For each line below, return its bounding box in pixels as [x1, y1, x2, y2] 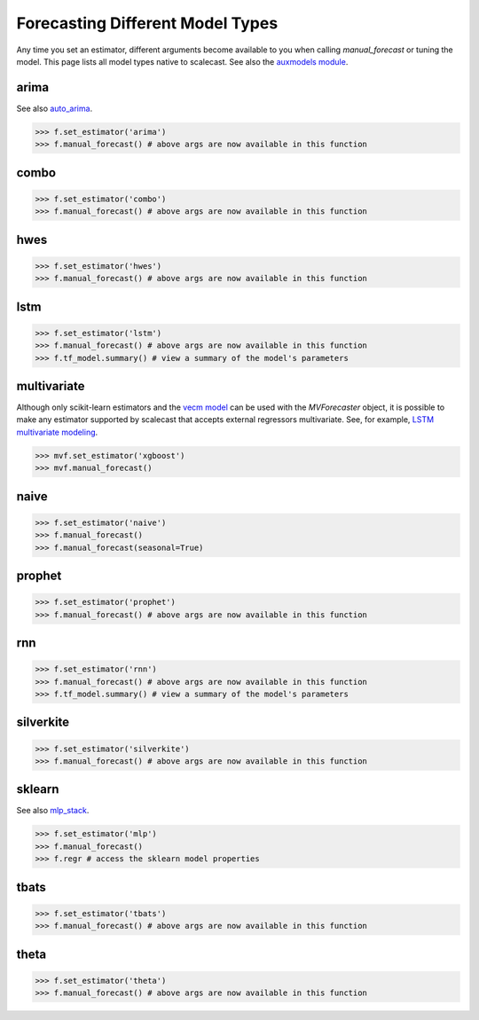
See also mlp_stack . [16, 805, 90, 816]
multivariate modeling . [16, 427, 98, 437]
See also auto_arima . [16, 103, 93, 114]
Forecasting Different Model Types [16, 13, 279, 33]
